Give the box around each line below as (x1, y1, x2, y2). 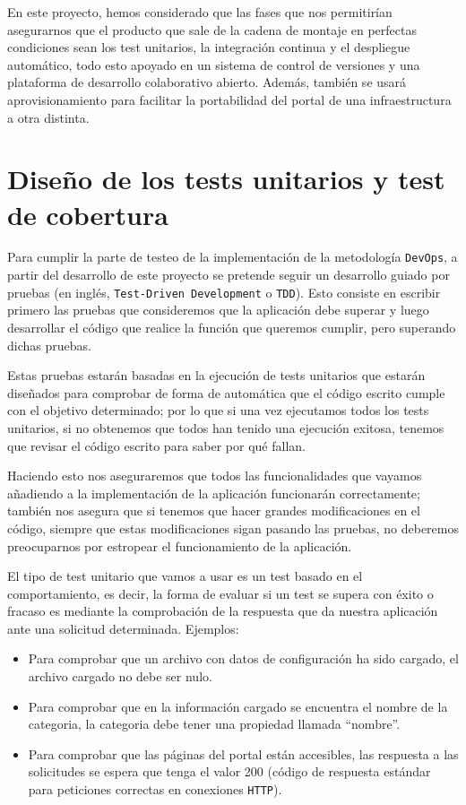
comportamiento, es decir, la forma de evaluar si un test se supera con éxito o (7, 584, 434, 602)
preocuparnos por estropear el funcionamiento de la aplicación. (7, 536, 352, 555)
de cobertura (7, 195, 168, 232)
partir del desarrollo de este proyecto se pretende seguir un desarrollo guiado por (7, 265, 450, 284)
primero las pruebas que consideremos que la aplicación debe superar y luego (7, 300, 429, 319)
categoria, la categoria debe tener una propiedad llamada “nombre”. (28, 714, 401, 733)
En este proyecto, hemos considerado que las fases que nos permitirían (7, 3, 393, 21)
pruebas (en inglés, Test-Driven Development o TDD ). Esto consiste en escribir (7, 282, 441, 301)
